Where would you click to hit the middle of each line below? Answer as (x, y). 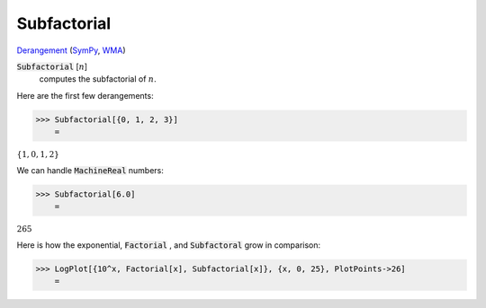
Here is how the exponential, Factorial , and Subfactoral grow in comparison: (169, 245)
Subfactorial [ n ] (52, 66)
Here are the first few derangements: (85, 95)
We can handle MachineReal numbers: (90, 170)
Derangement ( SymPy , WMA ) (71, 50)
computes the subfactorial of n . (98, 79)
